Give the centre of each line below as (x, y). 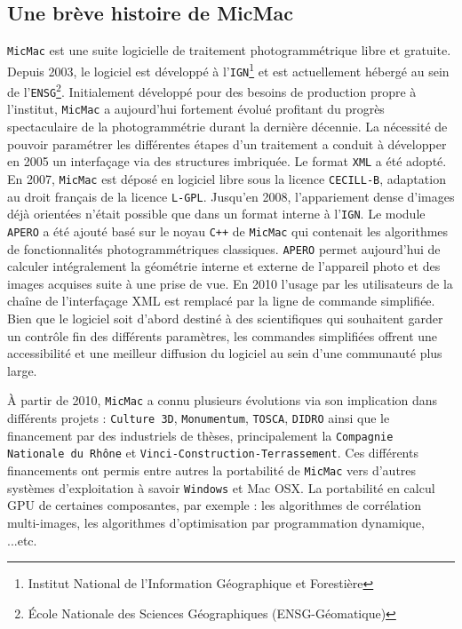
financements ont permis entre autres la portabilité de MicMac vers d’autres (212, 470)
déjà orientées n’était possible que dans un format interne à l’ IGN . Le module (216, 214)
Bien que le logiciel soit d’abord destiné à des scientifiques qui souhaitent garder (225, 318)
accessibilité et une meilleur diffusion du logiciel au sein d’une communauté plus (225, 353)
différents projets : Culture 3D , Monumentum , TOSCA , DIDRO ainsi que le (199, 418)
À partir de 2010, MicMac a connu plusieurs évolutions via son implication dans (223, 400)
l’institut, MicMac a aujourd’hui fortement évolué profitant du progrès (196, 109)
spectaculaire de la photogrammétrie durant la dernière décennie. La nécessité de (227, 127)
